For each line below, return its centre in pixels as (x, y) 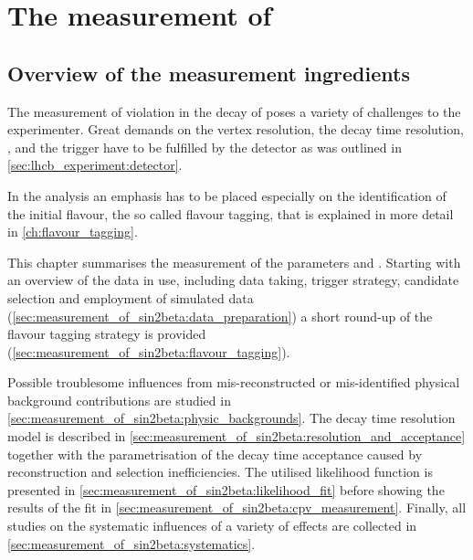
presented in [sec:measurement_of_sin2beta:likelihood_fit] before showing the (226, 489)
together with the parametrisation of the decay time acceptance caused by (215, 454)
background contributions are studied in (119, 400)
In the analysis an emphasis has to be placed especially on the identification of (227, 195)
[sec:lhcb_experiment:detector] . (95, 165)
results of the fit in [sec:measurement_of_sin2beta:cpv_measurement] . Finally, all (237, 507)
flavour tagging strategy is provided (107, 334)
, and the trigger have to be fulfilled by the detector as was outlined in (205, 147)
